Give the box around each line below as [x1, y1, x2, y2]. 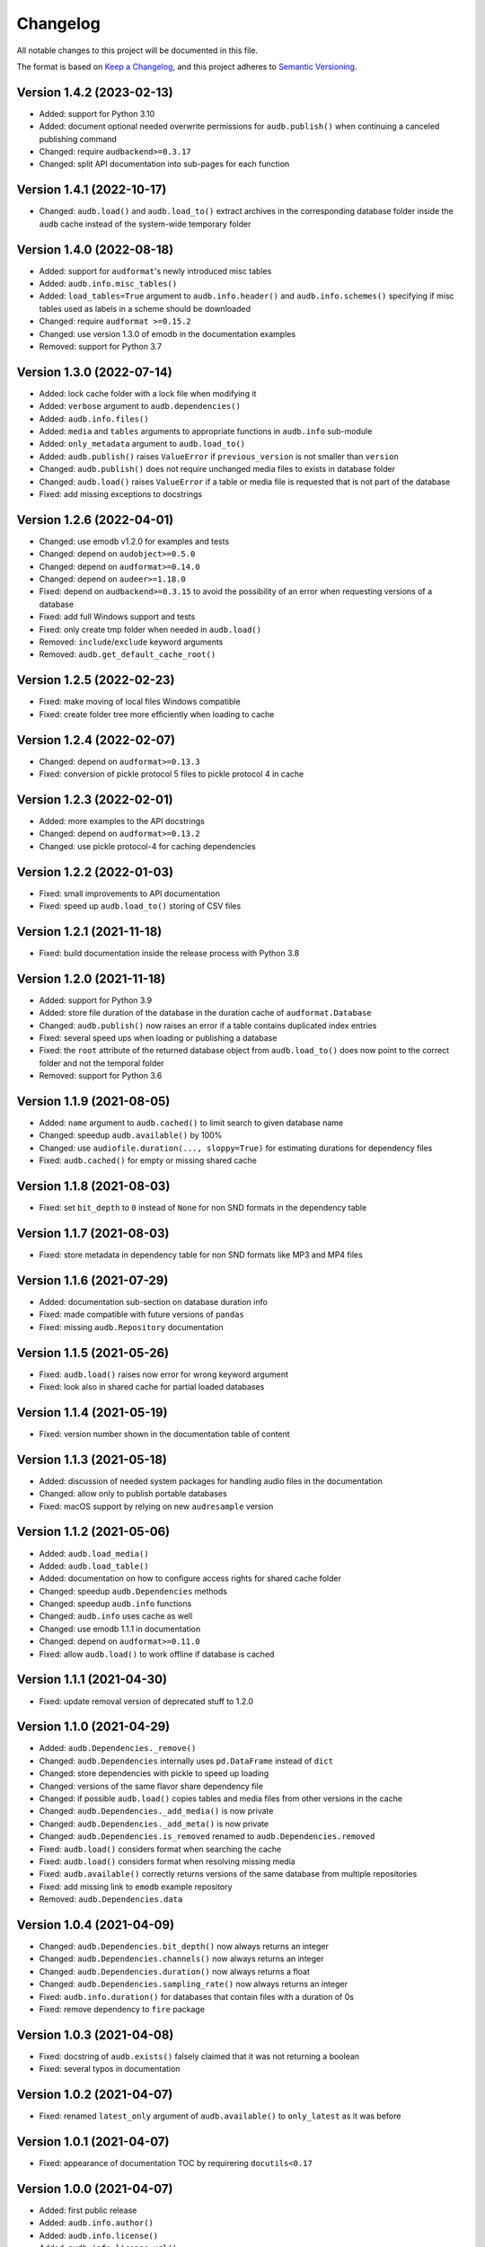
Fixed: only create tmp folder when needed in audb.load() [39, 624, 262, 635]
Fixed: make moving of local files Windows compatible [39, 697, 242, 707]
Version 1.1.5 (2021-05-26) [16, 1345, 170, 1361]
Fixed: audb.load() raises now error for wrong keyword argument [39, 1369, 289, 1380]
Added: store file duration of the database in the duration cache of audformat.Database [39, 1008, 372, 1018]
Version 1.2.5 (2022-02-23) [16, 672, 175, 688]
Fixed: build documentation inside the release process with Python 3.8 [39, 947, 300, 958]
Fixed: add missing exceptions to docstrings [39, 488, 202, 499]
